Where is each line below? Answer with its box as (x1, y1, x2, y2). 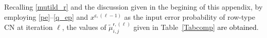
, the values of (62, 21, 106, 32)
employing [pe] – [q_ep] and (4, 11, 88, 22)
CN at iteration (4, 21, 53, 32)
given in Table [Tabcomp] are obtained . (133, 21, 259, 32)
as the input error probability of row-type (124, 11, 255, 22)
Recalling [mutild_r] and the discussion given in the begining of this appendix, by (4, 2, 263, 12)
